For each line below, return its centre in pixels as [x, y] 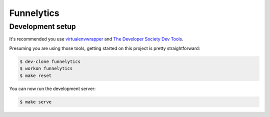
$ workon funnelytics [46, 68]
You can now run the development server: [52, 88]
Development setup [42, 26]
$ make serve [36, 102]
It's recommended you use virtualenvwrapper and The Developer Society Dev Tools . [96, 39]
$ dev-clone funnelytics [50, 61]
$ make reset [36, 75]
